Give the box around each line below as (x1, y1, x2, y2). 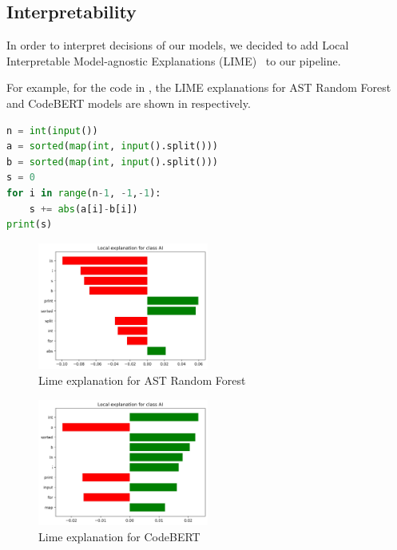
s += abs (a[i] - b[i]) (29, 203, 138, 215)
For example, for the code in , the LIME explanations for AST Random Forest (6, 79, 391, 96)
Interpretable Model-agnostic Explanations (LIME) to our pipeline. (6, 52, 341, 69)
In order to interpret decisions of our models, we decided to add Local (6, 37, 349, 53)
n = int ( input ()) (6, 125, 98, 137)
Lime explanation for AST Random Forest (38, 372, 246, 389)
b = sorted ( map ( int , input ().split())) (6, 156, 218, 168)
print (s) (6, 219, 53, 231)
